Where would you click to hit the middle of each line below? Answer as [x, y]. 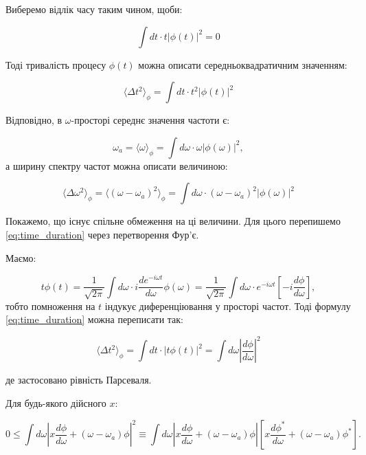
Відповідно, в [34, 120]
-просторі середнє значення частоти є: [150, 120]
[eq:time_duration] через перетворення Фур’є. [102, 234]
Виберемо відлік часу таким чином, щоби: [94, 9]
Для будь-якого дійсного [56, 402]
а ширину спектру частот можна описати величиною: [117, 165]
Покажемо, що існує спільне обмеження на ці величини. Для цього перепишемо [173, 221]
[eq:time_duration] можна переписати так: [95, 319]
